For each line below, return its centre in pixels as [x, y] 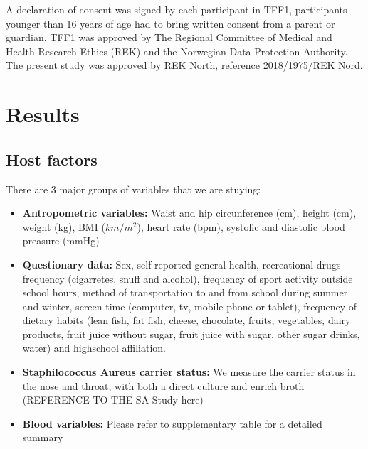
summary [43, 437]
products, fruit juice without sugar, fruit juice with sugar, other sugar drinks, [191, 334]
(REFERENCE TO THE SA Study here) [113, 400]
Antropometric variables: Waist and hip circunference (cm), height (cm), [189, 213]
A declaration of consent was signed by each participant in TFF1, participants [177, 9]
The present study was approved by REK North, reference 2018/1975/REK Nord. [184, 65]
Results [43, 114]
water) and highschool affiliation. [94, 348]
